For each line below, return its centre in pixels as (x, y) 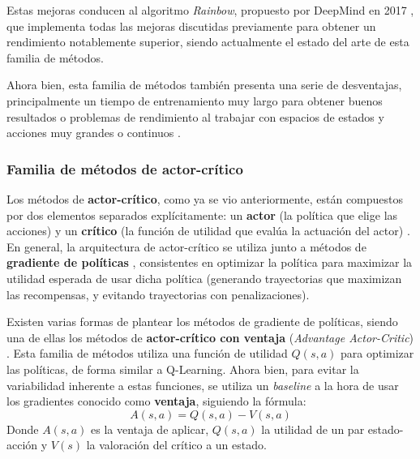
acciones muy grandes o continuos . (94, 133)
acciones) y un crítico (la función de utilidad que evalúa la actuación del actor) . (208, 231)
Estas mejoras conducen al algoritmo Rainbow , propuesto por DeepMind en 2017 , (210, 10)
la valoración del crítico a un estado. (176, 445)
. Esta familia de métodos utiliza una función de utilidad (147, 353)
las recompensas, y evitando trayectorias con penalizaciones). (158, 294)
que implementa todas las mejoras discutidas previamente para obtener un (191, 26)
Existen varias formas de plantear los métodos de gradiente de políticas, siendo (202, 322)
